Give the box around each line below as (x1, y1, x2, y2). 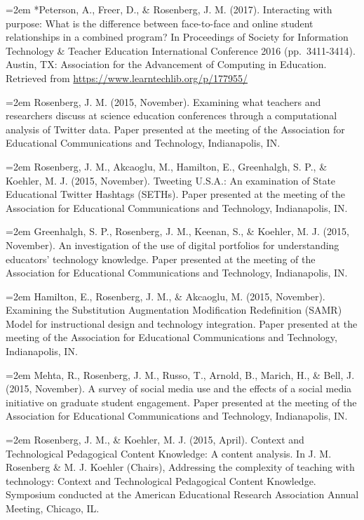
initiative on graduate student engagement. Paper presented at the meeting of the (6, 394, 357, 409)
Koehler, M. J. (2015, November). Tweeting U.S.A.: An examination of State (6, 173, 336, 187)
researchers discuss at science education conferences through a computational (6, 108, 337, 123)
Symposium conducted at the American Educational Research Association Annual (6, 487, 359, 502)
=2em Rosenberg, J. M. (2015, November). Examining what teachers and (6, 94, 321, 109)
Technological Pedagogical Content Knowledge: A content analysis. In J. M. (6, 446, 332, 460)
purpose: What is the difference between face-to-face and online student (6, 15, 314, 30)
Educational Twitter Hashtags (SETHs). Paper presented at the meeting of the (6, 187, 346, 201)
